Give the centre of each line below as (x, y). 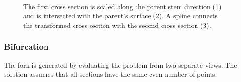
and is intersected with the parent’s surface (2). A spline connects (120, 16)
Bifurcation (26, 47)
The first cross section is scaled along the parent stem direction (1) (122, 6)
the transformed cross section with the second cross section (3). (117, 25)
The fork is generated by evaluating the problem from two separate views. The (120, 64)
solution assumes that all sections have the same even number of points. (111, 74)
